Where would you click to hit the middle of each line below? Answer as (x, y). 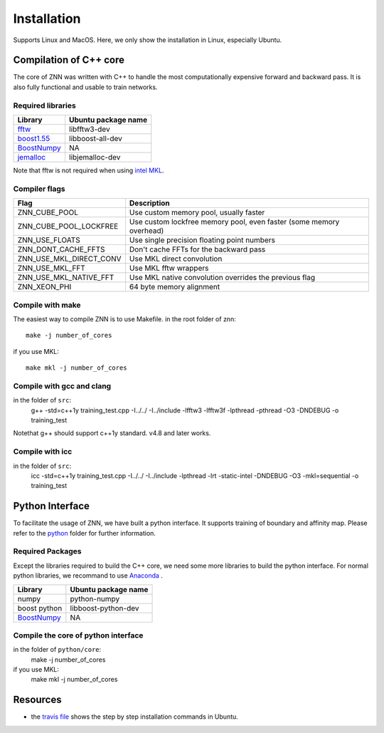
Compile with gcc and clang (62, 386)
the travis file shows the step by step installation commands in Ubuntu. (134, 717)
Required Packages (47, 551)
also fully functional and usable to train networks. (85, 87)
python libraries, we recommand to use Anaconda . (88, 576)
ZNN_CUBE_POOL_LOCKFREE (68, 227)
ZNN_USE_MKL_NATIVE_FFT (66, 278)
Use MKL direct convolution (176, 259)
